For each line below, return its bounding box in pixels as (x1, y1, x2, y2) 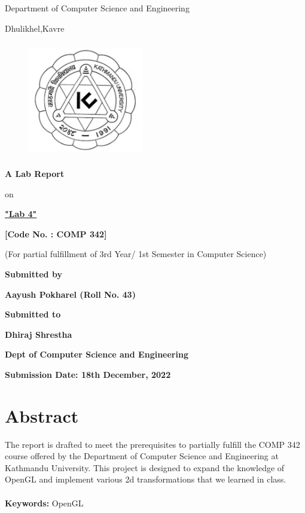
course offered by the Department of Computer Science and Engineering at (5, 450, 279, 462)
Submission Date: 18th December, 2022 (5, 368, 171, 380)
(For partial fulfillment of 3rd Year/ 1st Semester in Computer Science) (5, 248, 267, 260)
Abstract (5, 403, 79, 427)
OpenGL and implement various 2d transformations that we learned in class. (5, 473, 286, 485)
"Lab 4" (5, 207, 37, 220)
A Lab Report (5, 167, 65, 179)
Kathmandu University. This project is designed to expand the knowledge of (5, 461, 285, 474)
